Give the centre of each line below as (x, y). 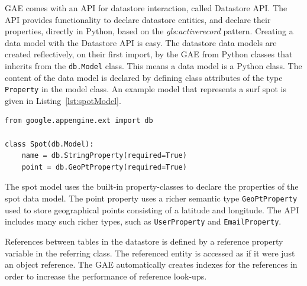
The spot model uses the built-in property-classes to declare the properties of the (152, 186)
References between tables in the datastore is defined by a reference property (144, 241)
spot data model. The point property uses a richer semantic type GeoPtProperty (151, 198)
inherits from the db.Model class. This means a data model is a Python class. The (153, 65)
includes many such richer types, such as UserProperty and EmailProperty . (143, 221)
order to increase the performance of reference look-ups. (106, 276)
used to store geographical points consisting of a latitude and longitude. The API (152, 209)
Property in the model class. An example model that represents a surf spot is (146, 89)
